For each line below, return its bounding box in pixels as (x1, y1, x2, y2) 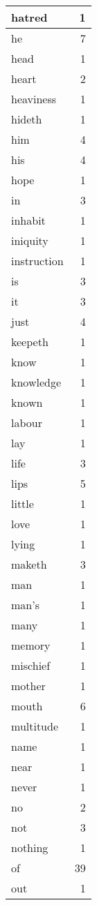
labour (11, 414, 42, 431)
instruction (11, 253, 64, 269)
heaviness (11, 91, 57, 107)
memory (11, 637, 51, 653)
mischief (11, 657, 51, 673)
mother (11, 678, 46, 694)
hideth (11, 111, 42, 127)
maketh (11, 556, 47, 572)
